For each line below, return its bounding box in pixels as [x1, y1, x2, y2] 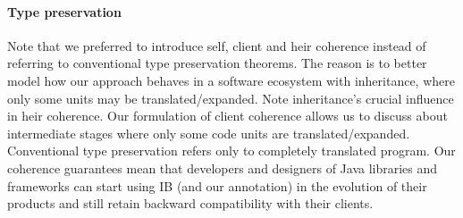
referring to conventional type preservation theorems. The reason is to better [7, 54, 427, 72]
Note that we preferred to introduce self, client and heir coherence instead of [7, 36, 426, 54]
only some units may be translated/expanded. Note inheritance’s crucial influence [7, 88, 454, 107]
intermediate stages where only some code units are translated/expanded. [7, 123, 410, 142]
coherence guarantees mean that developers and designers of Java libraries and [7, 158, 438, 177]
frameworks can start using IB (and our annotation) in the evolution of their [7, 176, 427, 195]
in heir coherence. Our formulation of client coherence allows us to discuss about [7, 106, 448, 125]
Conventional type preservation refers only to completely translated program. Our [7, 141, 456, 160]
